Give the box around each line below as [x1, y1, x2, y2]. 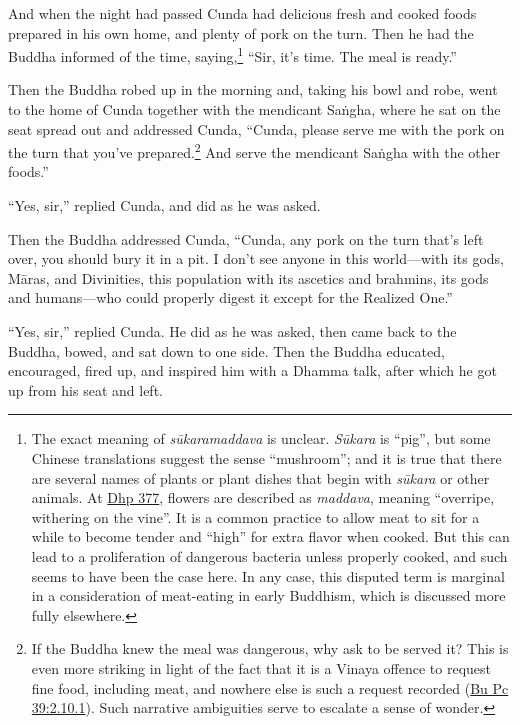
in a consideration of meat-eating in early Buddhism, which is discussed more [31, 585, 506, 606]
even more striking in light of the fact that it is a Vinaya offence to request [31, 657, 491, 678]
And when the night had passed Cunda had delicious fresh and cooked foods [8, 3, 477, 23]
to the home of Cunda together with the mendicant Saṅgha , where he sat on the [8, 99, 501, 120]
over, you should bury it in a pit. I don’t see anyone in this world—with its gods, [8, 248, 504, 269]
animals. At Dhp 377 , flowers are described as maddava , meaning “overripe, [31, 487, 495, 508]
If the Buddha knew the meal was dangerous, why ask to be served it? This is [31, 638, 509, 659]
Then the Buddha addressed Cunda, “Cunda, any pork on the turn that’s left [8, 228, 484, 249]
